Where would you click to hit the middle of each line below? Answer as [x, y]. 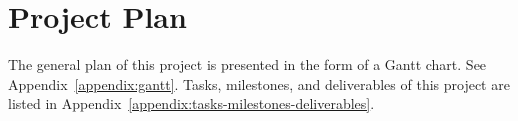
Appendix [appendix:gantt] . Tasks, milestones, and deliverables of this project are [259, 83]
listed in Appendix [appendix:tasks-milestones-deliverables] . [191, 103]
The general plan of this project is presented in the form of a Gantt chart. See [247, 64]
